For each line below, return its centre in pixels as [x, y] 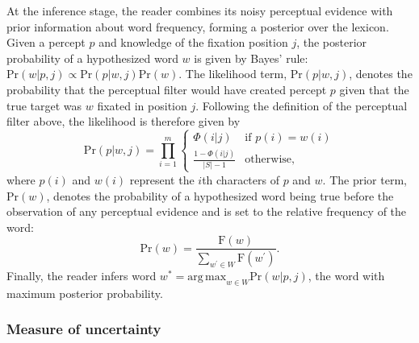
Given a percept [46, 42]
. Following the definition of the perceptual [302, 105]
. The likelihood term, [233, 74]
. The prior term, [365, 179]
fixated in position [142, 105]
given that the [374, 89]
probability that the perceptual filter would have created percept [167, 89]
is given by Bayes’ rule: [251, 58]
